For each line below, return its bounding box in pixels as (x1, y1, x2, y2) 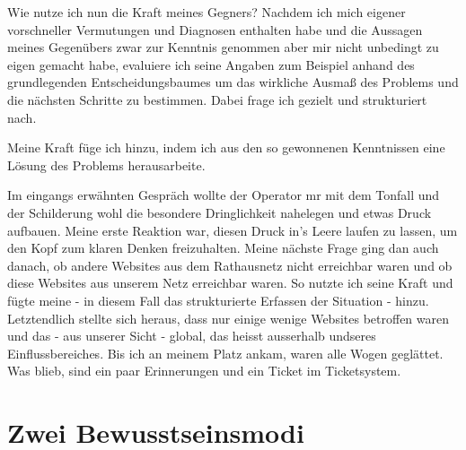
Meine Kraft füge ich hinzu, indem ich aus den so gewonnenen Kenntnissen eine (7, 138, 445, 157)
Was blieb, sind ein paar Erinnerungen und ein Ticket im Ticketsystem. (7, 361, 401, 380)
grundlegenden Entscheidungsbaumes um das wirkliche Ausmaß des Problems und (7, 73, 459, 91)
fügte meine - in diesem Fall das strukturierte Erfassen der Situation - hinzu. (7, 290, 429, 309)
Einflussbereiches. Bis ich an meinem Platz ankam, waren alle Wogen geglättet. (7, 343, 444, 362)
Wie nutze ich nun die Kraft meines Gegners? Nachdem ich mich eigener (7, 3, 406, 21)
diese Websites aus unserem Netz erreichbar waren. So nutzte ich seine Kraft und (7, 273, 453, 292)
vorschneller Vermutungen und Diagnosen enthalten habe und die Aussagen (7, 20, 423, 39)
